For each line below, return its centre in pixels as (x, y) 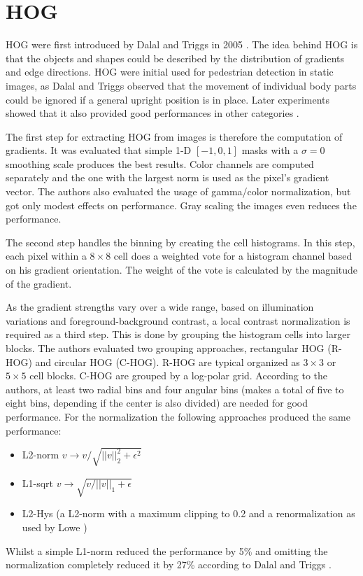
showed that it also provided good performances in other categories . (152, 113)
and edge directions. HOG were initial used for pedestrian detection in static (170, 72)
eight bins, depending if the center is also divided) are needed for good (157, 403)
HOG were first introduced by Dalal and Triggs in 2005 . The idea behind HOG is (182, 44)
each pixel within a (46, 256)
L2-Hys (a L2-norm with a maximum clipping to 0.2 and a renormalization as (188, 513)
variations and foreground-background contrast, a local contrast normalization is (178, 320)
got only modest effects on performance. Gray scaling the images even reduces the (181, 205)
